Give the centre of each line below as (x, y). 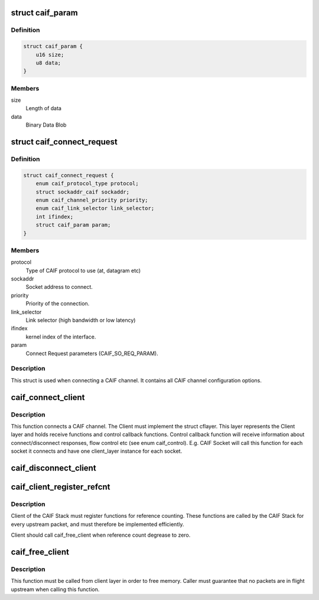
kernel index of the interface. (61, 337)
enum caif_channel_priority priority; (92, 200)
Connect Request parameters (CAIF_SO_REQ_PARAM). (92, 353)
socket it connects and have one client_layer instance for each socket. (97, 451)
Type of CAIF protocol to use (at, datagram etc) (83, 270)
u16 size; (50, 54)
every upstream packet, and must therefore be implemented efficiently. (97, 524)
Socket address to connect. (59, 287)
